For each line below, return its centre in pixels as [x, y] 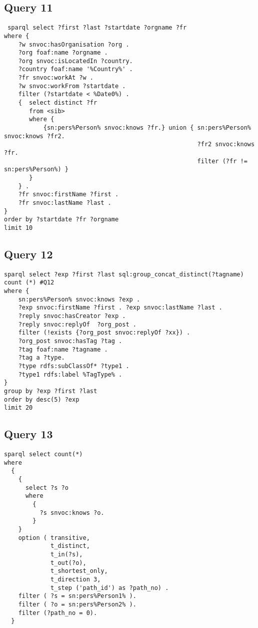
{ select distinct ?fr [58, 103]
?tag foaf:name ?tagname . [63, 349]
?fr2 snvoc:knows [226, 144]
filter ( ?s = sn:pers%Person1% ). [77, 596]
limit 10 [18, 228]
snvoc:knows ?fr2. [34, 136]
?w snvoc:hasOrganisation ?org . [74, 44]
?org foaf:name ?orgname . [63, 53]
